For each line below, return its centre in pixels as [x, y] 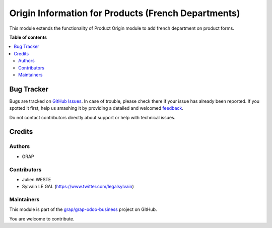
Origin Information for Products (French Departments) [125, 13]
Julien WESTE [37, 179]
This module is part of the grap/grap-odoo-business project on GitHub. [83, 209]
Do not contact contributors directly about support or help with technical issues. [92, 117]
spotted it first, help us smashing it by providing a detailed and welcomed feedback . [96, 108]
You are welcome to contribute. [42, 218]
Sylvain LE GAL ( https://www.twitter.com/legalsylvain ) [78, 187]
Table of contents [28, 37]
